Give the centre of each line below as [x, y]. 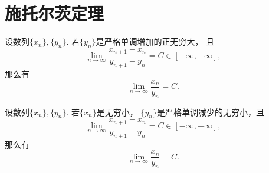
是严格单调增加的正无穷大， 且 [155, 41]
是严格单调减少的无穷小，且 [210, 112]
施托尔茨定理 [55, 13]
